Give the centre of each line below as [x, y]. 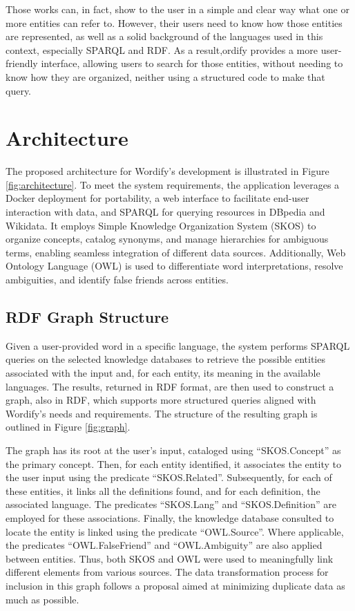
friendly [22, 63]
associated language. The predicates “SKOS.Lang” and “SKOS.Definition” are [171, 504]
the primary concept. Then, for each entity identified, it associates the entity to [174, 463]
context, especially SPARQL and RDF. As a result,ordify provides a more [162, 49]
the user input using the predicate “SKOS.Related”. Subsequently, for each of [169, 477]
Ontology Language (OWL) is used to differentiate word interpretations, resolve [174, 266]
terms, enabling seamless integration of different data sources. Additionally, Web [176, 252]
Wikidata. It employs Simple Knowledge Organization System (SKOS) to [161, 225]
